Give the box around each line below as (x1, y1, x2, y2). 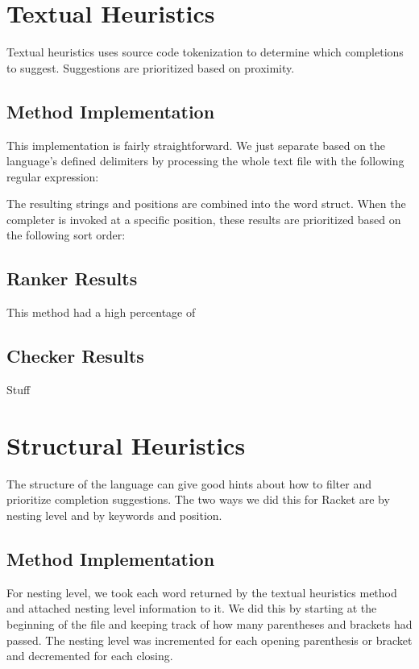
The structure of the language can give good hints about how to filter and (6, 475, 371, 492)
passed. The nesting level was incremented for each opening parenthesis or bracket (6, 631, 413, 648)
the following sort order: (6, 226, 126, 243)
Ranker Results (6, 266, 138, 291)
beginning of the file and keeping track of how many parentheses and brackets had (6, 615, 413, 632)
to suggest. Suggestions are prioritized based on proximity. (6, 59, 295, 76)
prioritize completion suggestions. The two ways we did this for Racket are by (6, 491, 390, 508)
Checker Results (6, 343, 144, 368)
